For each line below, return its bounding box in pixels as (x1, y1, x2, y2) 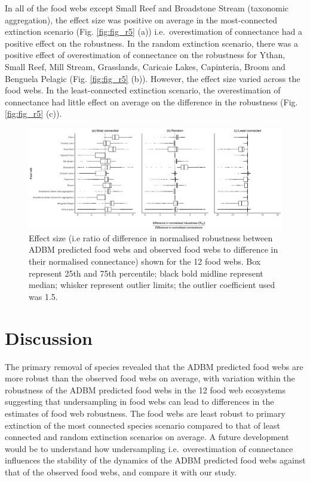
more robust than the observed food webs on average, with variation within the (5, 372, 295, 384)
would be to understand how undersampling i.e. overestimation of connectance (5, 442, 293, 454)
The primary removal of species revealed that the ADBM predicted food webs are (5, 360, 303, 372)
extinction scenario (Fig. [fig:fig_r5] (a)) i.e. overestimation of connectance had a (5, 25, 302, 38)
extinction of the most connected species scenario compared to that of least (5, 419, 280, 431)
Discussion (5, 325, 93, 350)
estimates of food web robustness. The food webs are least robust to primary (5, 407, 286, 419)
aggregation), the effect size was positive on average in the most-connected (5, 13, 278, 26)
